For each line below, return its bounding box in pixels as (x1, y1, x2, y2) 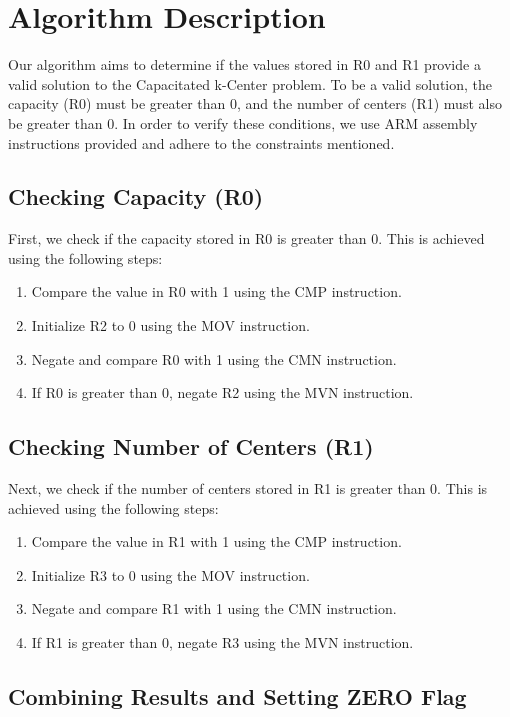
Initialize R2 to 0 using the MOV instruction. (31, 315, 310, 336)
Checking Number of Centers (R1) (8, 431, 374, 462)
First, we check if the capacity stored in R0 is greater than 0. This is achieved (8, 228, 485, 249)
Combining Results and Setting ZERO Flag (8, 681, 467, 712)
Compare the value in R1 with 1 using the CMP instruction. (31, 531, 402, 552)
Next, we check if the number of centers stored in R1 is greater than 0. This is (8, 478, 488, 499)
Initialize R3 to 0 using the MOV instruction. (31, 564, 310, 585)
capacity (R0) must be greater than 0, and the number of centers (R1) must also (8, 93, 502, 114)
